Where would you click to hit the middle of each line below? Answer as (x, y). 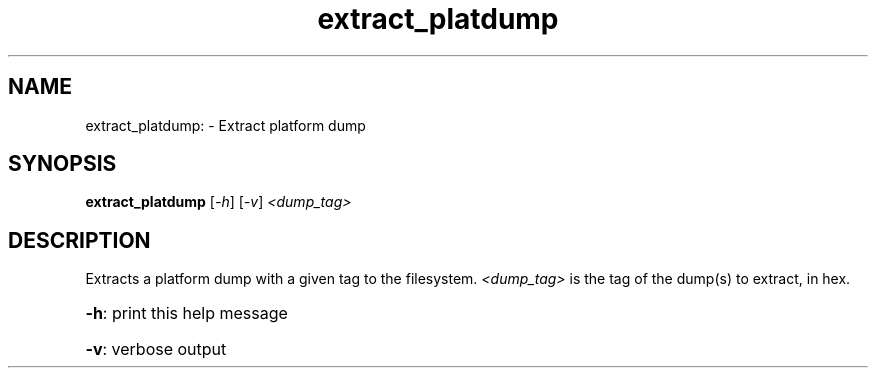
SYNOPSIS (62, 164)
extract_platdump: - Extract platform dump (225, 125)
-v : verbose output (156, 349)
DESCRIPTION (79, 240)
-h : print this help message (186, 313)
